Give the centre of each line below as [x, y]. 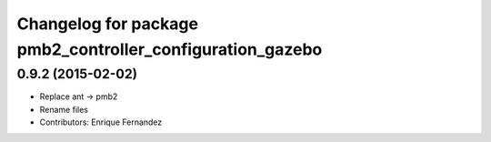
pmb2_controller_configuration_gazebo [170, 49]
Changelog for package [108, 24]
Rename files [64, 109]
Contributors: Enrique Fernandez [101, 122]
